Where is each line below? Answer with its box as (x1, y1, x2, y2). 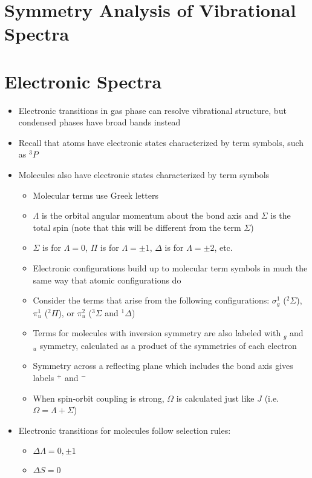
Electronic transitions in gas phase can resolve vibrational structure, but (18, 104, 287, 116)
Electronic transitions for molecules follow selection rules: (18, 423, 231, 436)
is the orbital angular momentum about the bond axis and (41, 209, 259, 222)
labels (33, 371, 54, 383)
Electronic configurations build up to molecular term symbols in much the (33, 262, 308, 274)
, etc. (214, 241, 233, 254)
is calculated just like (176, 391, 255, 404)
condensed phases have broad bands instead (18, 116, 181, 128)
